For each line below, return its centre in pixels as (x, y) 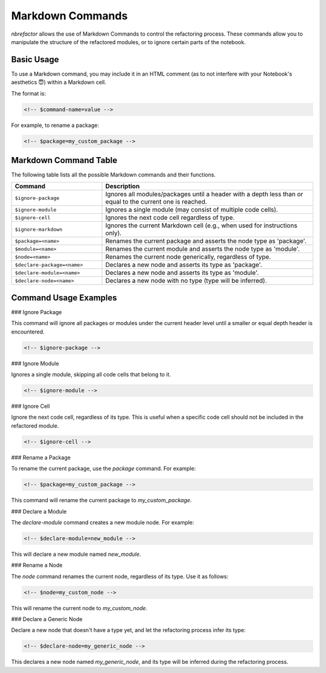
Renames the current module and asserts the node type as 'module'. (203, 249)
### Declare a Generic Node (47, 619)
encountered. (28, 332)
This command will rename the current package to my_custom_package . (101, 500)
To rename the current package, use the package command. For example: (104, 469)
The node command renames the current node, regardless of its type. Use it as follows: (120, 576)
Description (123, 186)
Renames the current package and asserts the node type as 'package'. (206, 241)
